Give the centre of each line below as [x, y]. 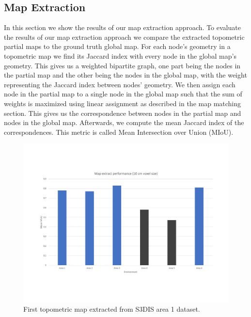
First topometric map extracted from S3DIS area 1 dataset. [112, 309]
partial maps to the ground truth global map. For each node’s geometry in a [117, 46]
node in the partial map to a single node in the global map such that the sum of [123, 94]
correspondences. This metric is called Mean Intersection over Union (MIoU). [119, 132]
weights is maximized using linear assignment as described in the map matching [123, 103]
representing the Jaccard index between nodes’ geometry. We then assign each [120, 84]
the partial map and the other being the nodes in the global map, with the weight [125, 75]
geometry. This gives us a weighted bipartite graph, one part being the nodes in [122, 65]
